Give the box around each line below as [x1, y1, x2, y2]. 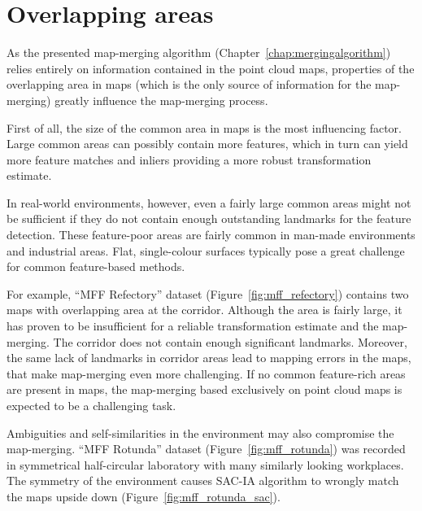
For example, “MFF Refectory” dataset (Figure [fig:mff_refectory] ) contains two [7, 285, 409, 302]
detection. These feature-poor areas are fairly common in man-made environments [7, 226, 415, 243]
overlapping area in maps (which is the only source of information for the [7, 76, 372, 93]
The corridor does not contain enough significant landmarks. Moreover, [53, 333, 407, 350]
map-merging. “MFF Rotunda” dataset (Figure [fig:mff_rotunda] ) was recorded [7, 440, 406, 457]
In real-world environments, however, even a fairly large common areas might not [7, 194, 411, 211]
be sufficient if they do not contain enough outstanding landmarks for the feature [7, 210, 411, 227]
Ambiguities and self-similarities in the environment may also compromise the [7, 424, 394, 441]
